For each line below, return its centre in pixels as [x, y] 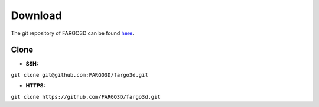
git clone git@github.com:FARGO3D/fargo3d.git [79, 75]
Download [36, 15]
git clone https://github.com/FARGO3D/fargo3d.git [86, 97]
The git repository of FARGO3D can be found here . [72, 33]
